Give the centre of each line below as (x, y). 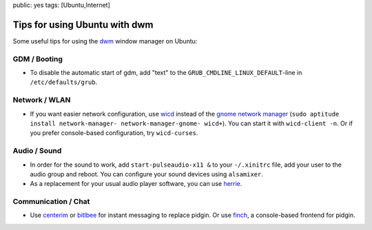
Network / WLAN (42, 100)
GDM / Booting (38, 59)
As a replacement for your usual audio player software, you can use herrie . (136, 184)
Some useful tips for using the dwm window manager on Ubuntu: (105, 41)
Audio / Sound (37, 151)
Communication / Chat (51, 202)
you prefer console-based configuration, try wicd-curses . (114, 133)
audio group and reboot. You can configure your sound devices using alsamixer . (146, 174)
